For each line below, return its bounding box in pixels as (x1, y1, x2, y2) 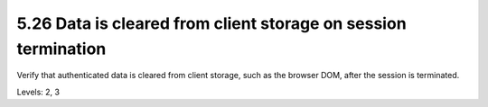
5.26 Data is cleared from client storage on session (16, 13, 407, 33)
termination (16, 39, 107, 58)
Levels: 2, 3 (16, 86, 61, 97)
